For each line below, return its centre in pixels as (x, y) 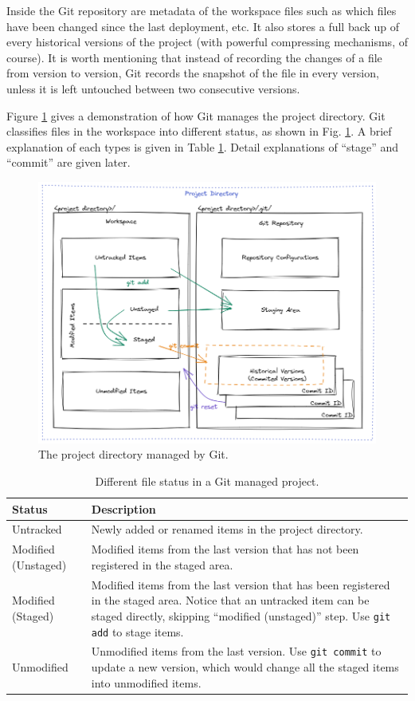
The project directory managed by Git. (133, 454)
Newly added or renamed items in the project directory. (227, 529)
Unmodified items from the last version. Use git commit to (236, 651)
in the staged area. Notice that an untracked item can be (230, 600)
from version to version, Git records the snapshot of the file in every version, (193, 73)
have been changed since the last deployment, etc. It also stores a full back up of (203, 26)
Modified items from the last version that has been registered (241, 584)
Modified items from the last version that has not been (225, 549)
